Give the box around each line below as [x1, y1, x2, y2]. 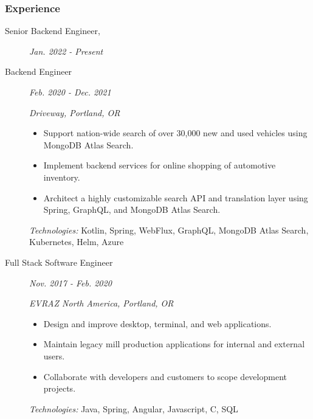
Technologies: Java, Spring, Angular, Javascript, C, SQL [29, 402, 238, 415]
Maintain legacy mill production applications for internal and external [43, 338, 305, 350]
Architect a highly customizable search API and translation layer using [43, 191, 308, 204]
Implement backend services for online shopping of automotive [43, 159, 276, 171]
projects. [43, 382, 76, 395]
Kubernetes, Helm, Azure [29, 235, 124, 248]
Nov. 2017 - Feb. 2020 [29, 276, 112, 289]
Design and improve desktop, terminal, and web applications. [43, 317, 272, 330]
